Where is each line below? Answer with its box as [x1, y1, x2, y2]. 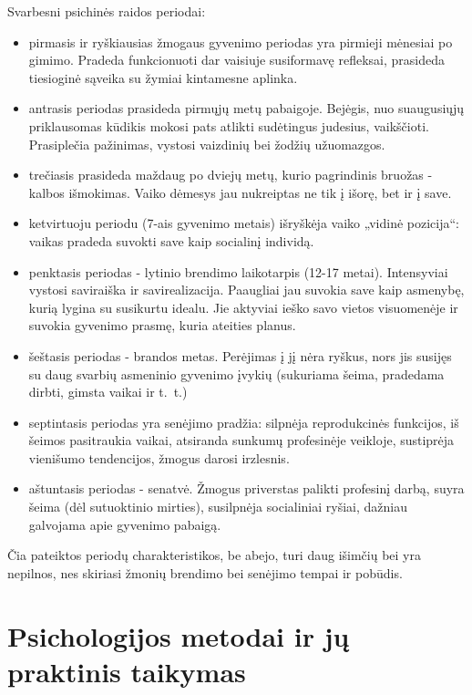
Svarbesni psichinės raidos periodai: [7, 2, 206, 20]
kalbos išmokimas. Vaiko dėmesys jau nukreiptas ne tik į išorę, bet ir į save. [28, 182, 452, 202]
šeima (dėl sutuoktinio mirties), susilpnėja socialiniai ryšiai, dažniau [28, 497, 408, 516]
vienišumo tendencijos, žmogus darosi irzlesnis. [28, 448, 290, 467]
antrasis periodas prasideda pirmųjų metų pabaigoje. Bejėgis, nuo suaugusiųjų [28, 99, 465, 118]
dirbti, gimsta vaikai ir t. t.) [28, 382, 188, 401]
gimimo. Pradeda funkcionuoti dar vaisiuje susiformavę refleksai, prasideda [28, 50, 445, 69]
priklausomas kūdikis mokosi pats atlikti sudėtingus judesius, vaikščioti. [28, 116, 429, 135]
